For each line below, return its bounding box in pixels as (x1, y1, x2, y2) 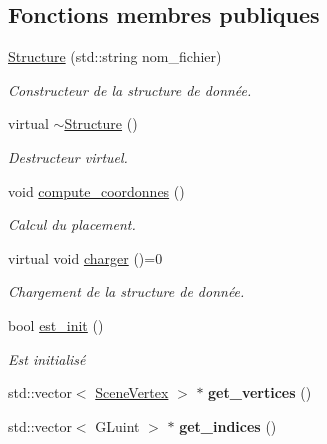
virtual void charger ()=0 (8, 247, 163, 268)
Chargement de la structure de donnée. (8, 281, 245, 302)
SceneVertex (95, 382, 169, 403)
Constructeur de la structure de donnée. (8, 79, 252, 100)
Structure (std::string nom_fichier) (8, 46, 222, 67)
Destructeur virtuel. (8, 146, 128, 167)
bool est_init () (8, 314, 104, 335)
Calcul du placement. (8, 214, 136, 235)
